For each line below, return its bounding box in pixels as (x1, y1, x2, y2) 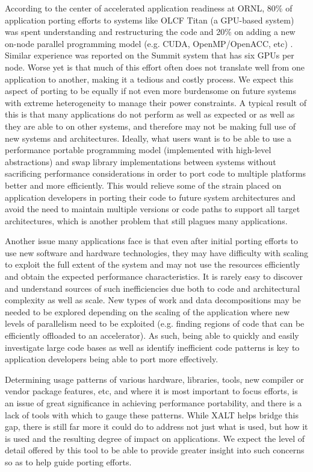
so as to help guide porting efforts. (5, 455, 132, 468)
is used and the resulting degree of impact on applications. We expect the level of (5, 432, 305, 444)
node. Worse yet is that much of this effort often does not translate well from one (5, 60, 305, 73)
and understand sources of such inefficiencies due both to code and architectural (5, 282, 300, 294)
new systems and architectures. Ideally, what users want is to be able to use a (5, 131, 291, 144)
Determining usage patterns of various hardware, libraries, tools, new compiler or (5, 373, 304, 385)
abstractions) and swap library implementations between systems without (5, 155, 276, 168)
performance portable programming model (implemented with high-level (5, 143, 271, 156)
